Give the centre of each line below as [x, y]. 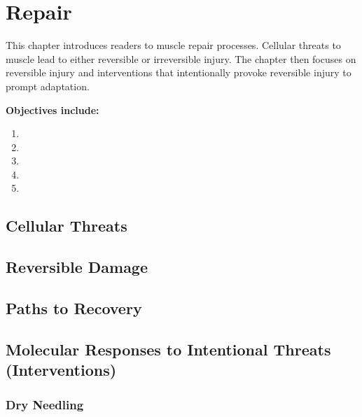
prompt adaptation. [48, 86]
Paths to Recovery [74, 308]
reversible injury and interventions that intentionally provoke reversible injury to [179, 72]
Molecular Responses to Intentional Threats [168, 349]
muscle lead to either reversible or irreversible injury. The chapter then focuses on [181, 58]
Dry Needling [45, 404]
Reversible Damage [77, 267]
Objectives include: [53, 109]
